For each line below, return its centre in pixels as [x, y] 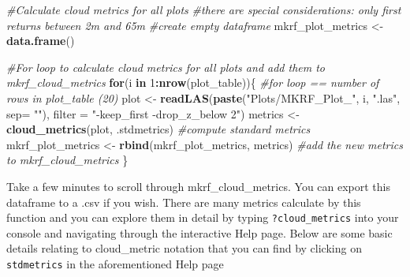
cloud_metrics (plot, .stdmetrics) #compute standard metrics [158, 129]
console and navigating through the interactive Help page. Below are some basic [199, 232]
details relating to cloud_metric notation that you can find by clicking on [184, 248]
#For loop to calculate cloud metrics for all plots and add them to [166, 67]
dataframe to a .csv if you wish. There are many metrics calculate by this [184, 202]
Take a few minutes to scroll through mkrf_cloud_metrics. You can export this [199, 186]
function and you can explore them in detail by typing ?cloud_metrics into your [203, 217]
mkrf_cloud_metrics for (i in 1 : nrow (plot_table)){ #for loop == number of [193, 82]
